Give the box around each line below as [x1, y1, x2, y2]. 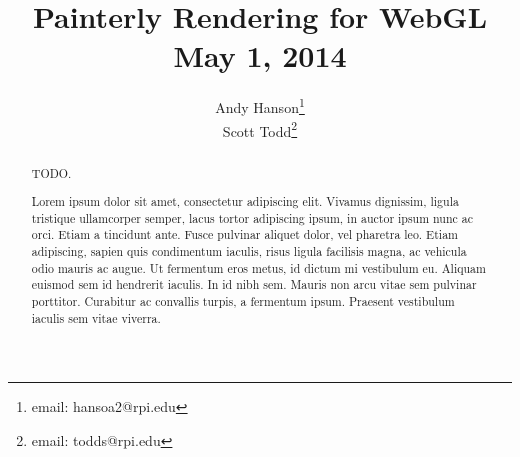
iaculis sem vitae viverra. [31, 309, 161, 326]
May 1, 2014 [173, 35, 347, 76]
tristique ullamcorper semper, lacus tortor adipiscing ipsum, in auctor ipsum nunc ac [31, 209, 474, 226]
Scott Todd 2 [222, 117, 298, 141]
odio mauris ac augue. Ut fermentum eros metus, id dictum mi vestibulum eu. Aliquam [31, 259, 486, 276]
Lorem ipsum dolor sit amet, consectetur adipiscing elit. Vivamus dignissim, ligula [31, 193, 459, 210]
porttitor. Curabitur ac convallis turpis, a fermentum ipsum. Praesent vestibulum [31, 293, 455, 310]
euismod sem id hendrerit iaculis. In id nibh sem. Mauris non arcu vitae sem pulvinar [31, 276, 477, 293]
